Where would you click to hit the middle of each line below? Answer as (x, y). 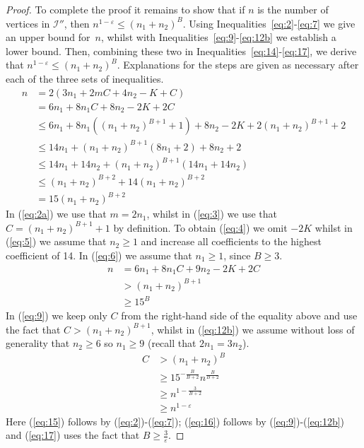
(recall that (172, 343)
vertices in (28, 23)
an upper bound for (48, 37)
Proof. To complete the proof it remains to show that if (125, 9)
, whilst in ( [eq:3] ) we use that (212, 214)
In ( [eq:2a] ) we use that (56, 214)
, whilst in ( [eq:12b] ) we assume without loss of (253, 329)
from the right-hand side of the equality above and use (239, 316)
